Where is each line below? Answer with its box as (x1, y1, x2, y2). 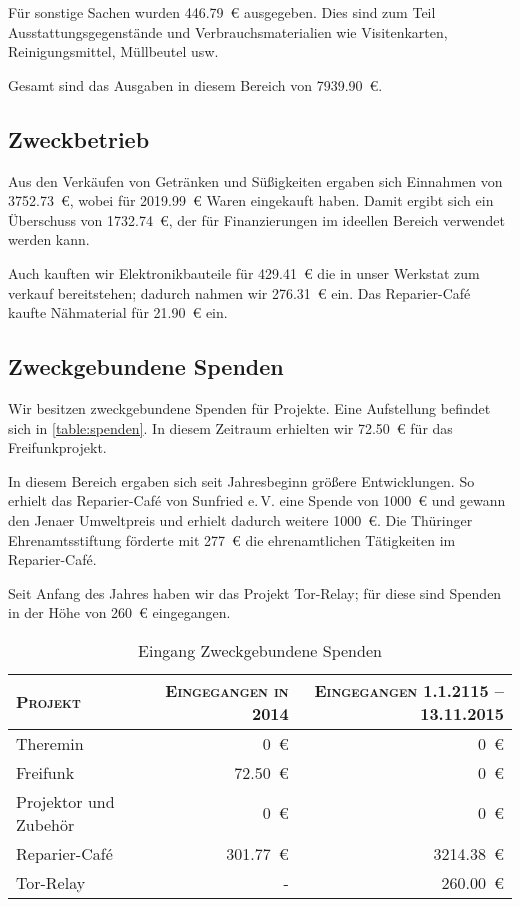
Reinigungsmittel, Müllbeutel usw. (8, 41, 219, 62)
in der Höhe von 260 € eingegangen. (8, 602, 231, 623)
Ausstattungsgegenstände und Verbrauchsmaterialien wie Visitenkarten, (8, 21, 448, 42)
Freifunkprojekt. (8, 437, 107, 458)
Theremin (16, 731, 84, 755)
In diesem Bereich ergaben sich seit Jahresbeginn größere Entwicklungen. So (8, 470, 475, 491)
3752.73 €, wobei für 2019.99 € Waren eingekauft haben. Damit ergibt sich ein (8, 190, 494, 211)
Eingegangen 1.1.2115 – (314, 678, 504, 702)
